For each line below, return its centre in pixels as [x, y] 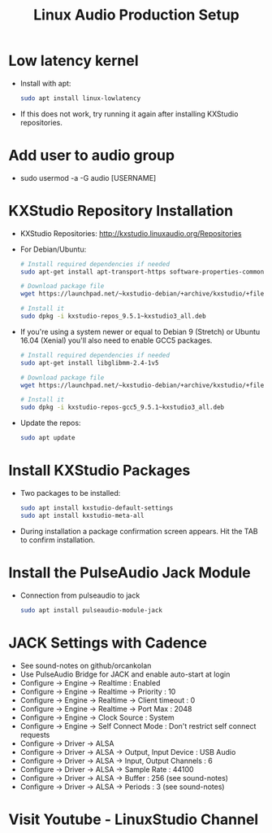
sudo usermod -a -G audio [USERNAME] [88, 178]
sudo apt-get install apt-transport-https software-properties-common [142, 272]
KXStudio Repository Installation [121, 210]
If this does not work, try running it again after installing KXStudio [129, 114]
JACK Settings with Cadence [108, 643]
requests [35, 734]
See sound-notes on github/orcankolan [86, 665]
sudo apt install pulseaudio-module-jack [91, 610]
